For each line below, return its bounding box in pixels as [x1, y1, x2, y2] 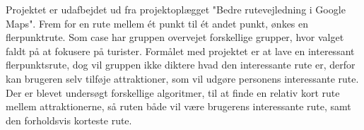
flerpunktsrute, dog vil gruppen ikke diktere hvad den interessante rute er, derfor [6, 57, 356, 72]
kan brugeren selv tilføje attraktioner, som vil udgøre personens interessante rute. [6, 71, 359, 85]
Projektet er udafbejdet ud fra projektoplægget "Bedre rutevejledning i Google [6, 2, 346, 16]
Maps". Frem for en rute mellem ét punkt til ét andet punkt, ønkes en [6, 16, 309, 30]
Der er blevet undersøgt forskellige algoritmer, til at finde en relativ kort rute [6, 85, 340, 100]
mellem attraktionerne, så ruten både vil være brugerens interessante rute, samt [6, 99, 351, 114]
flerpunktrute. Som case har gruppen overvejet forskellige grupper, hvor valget [6, 30, 344, 45]
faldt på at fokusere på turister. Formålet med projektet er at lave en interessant [6, 43, 355, 58]
